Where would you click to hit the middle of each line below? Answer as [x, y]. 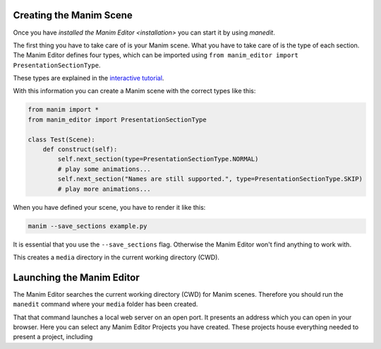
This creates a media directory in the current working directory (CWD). [116, 257]
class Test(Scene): [61, 139]
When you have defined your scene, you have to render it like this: [109, 207]
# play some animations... [104, 169]
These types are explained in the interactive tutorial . [89, 78]
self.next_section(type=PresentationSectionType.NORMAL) [158, 159]
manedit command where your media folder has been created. [105, 304]
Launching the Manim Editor [77, 277]
